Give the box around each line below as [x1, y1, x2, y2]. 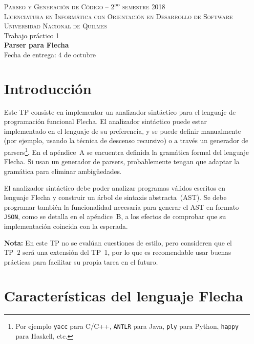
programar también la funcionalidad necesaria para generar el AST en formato [4, 201, 239, 212]
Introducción [4, 78, 92, 98]
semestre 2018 [122, 1, 166, 11]
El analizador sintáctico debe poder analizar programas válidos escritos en [4, 182, 226, 193]
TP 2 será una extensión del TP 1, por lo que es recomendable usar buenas [4, 247, 231, 257]
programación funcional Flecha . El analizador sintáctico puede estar [4, 116, 207, 126]
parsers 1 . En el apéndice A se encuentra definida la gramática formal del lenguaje [4, 146, 249, 157]
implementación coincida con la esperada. [4, 221, 128, 231]
